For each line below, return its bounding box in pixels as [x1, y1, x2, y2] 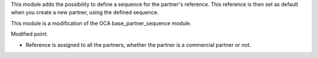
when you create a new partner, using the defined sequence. [11, 9, 159, 16]
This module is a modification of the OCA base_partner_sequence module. [11, 19, 191, 26]
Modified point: [11, 30, 48, 37]
